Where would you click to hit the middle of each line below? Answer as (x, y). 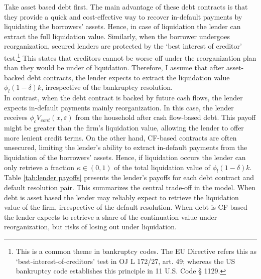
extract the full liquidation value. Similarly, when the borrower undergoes (117, 36)
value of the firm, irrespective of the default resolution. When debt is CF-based (126, 207)
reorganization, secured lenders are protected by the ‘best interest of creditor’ (123, 46)
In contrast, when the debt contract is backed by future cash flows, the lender (123, 98)
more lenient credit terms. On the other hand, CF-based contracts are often (120, 137)
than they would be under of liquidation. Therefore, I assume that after (114, 67)
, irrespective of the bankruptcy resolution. (107, 87)
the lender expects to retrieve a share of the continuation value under (111, 217)
